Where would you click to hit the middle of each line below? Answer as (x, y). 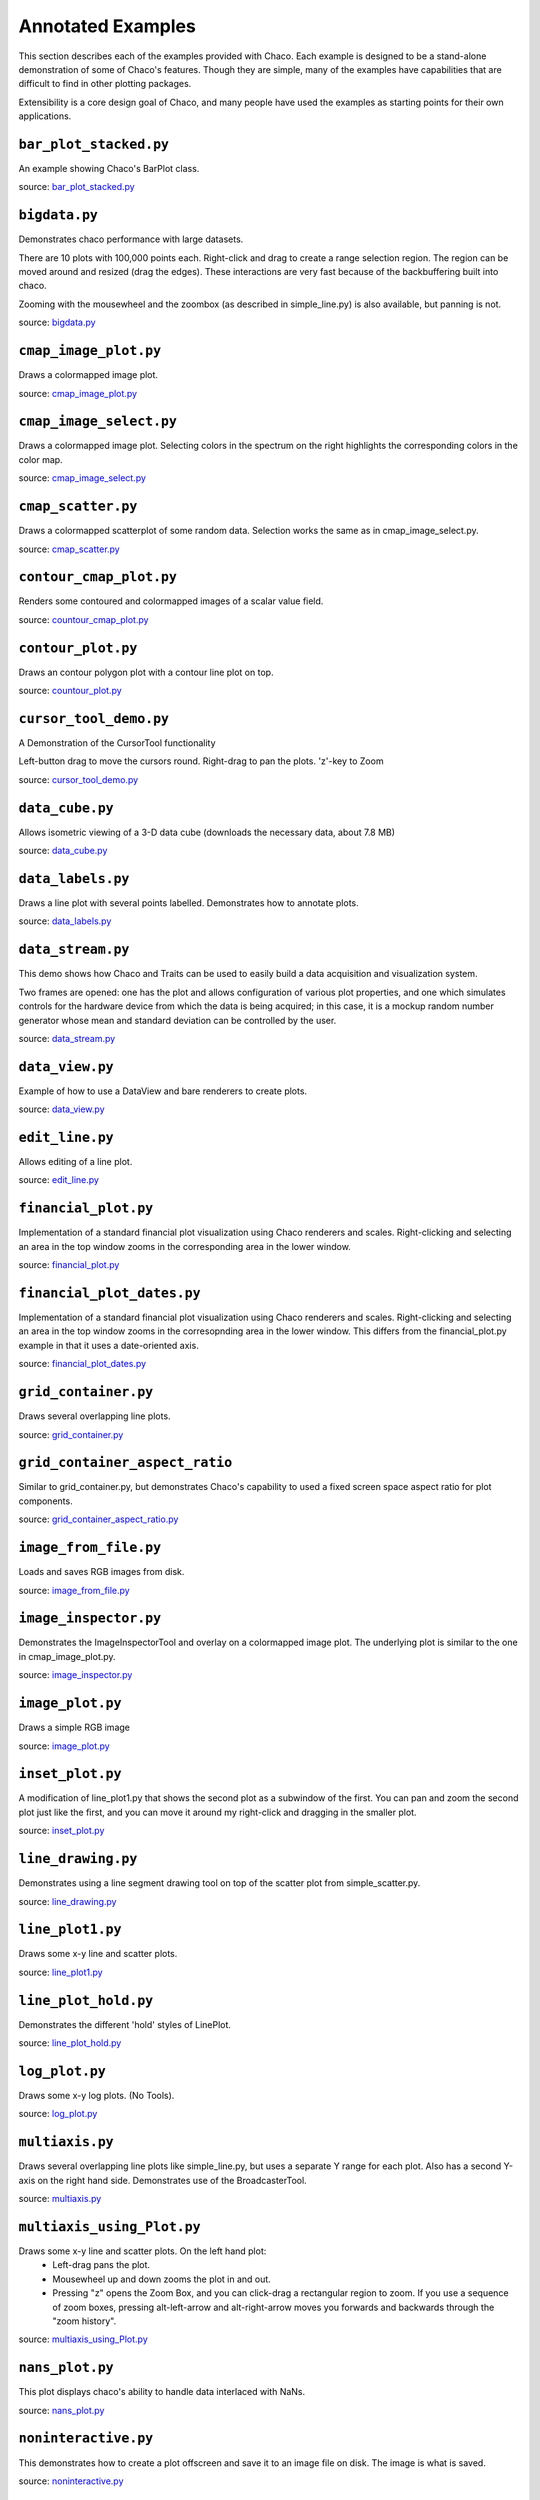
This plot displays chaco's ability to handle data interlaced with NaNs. (162, 2392)
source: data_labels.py (65, 921)
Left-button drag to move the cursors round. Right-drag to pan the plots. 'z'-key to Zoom (201, 761)
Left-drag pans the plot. (101, 2265)
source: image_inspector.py (75, 1675)
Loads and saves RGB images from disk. (101, 1572)
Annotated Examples (107, 26)
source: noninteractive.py (71, 2481)
